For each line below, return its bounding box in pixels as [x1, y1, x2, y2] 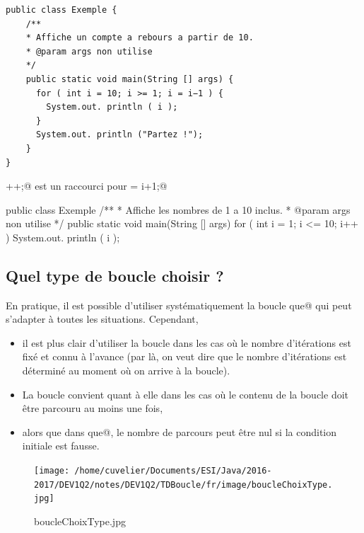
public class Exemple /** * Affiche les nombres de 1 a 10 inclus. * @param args [6, 202, 351, 217]
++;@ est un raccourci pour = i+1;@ [6, 178, 168, 193]
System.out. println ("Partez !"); [35, 130, 204, 140]
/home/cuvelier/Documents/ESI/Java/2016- [74, 466, 272, 476]
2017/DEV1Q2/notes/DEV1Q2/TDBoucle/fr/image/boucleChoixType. [34, 479, 333, 490]
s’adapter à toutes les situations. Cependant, [6, 311, 199, 326]
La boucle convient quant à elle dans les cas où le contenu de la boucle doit [22, 386, 349, 401]
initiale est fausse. [22, 438, 100, 453]
